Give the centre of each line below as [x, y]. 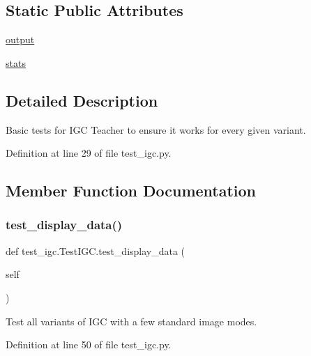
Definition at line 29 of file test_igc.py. [89, 153]
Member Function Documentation [131, 191]
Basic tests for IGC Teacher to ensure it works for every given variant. [156, 129]
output [20, 39]
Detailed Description [82, 100]
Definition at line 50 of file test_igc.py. [89, 345]
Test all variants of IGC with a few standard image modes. [131, 321]
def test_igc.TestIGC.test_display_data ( [96, 250]
